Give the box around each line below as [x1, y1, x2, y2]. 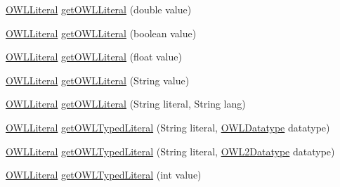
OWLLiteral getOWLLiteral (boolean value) [6, 25, 197, 40]
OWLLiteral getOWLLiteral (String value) [6, 72, 190, 87]
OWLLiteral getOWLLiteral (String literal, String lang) [6, 96, 246, 111]
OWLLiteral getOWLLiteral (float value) [6, 49, 182, 64]
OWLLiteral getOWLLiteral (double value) [6, 2, 192, 16]
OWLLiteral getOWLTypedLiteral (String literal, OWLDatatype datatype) [6, 120, 330, 134]
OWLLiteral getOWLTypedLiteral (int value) [6, 167, 202, 182]
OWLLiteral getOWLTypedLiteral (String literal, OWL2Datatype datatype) [6, 143, 335, 158]
